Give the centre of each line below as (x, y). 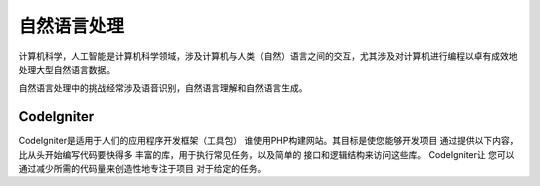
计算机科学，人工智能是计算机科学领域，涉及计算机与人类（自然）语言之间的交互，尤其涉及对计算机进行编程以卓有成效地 (268, 56)
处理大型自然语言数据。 (66, 69)
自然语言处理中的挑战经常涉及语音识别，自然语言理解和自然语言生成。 (163, 88)
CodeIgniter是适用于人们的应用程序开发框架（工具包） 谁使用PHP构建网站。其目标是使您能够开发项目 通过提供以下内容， (268, 141)
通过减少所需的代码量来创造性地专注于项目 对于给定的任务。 (142, 169)
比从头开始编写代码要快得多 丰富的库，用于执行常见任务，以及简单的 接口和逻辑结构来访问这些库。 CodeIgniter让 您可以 (266, 154)
